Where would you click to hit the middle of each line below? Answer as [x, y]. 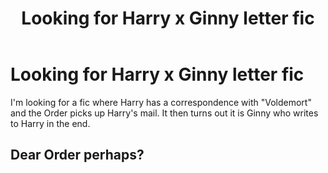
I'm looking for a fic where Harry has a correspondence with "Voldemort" [161, 102]
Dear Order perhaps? [77, 155]
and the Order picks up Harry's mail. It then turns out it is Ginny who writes [164, 113]
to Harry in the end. [50, 123]
